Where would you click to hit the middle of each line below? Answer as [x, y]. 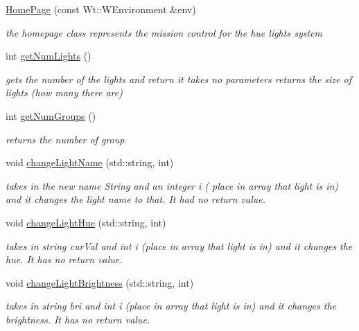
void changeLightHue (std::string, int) [86, 222]
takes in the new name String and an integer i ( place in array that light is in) [172, 185]
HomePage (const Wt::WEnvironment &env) [101, 9]
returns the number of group [65, 139]
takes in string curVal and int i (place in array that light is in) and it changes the [179, 245]
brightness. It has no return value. [78, 319]
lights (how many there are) [64, 92]
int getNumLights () [49, 56]
